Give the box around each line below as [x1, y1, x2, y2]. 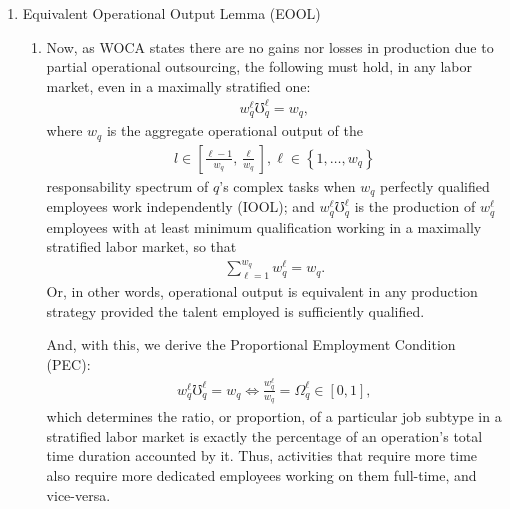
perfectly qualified [380, 175, 490, 196]
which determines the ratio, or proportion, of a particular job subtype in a [46, 406, 502, 427]
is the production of [354, 196, 476, 217]
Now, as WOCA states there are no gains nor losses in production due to [46, 36, 494, 57]
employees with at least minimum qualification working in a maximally [46, 216, 482, 237]
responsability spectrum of [46, 175, 209, 196]
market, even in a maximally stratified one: [46, 75, 311, 96]
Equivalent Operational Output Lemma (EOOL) [22, 3, 321, 23]
